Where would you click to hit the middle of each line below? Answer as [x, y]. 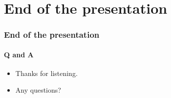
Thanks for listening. [46, 73]
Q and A [19, 54]
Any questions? [38, 89]
